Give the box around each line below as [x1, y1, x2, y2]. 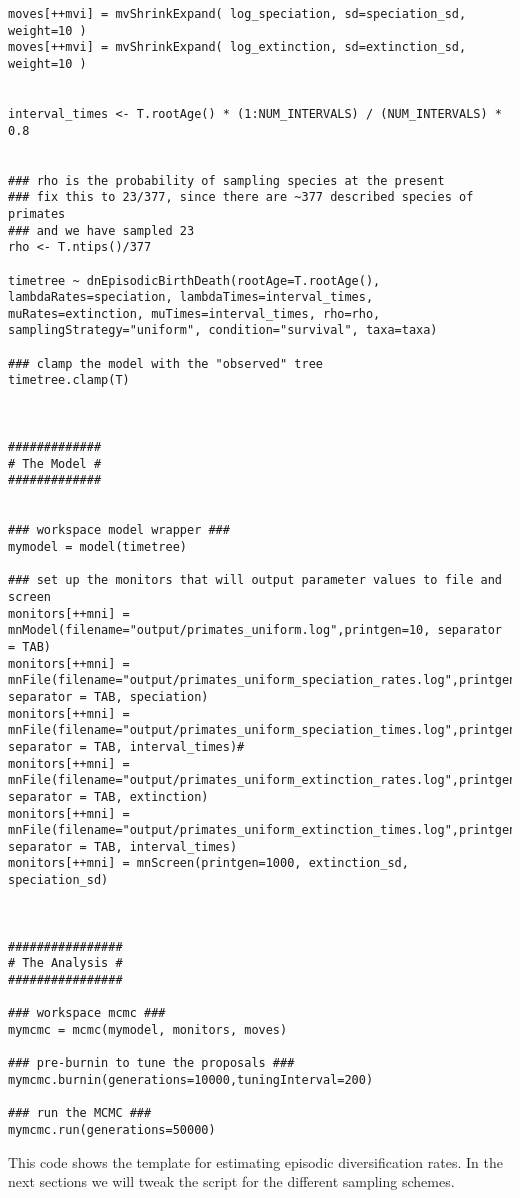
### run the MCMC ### [8, 1106, 152, 1121]
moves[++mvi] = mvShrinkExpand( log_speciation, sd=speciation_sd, [8, 7, 467, 21]
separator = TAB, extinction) [8, 789, 209, 804]
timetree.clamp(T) [8, 373, 130, 388]
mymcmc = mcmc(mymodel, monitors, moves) [8, 1023, 288, 1038]
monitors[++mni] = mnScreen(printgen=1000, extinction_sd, [8, 856, 409, 871]
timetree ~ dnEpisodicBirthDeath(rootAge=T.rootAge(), [8, 273, 381, 288]
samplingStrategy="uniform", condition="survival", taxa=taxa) [8, 323, 438, 338]
